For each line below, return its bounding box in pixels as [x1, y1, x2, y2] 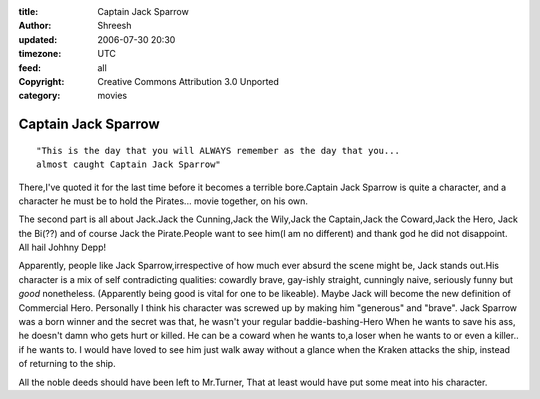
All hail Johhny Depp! [18, 241, 107, 254]
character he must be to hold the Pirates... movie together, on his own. [18, 195, 309, 207]
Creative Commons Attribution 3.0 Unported [97, 75, 280, 87]
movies [97, 90, 128, 102]
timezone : [18, 48, 62, 60]
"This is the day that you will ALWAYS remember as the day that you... [36, 145, 400, 156]
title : [18, 6, 39, 17]
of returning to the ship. [18, 358, 116, 370]
